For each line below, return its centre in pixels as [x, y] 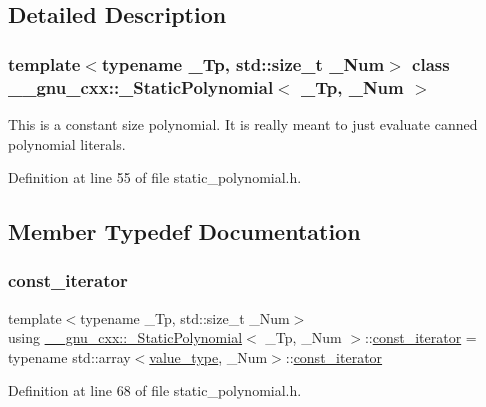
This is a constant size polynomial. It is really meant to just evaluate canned [243, 123]
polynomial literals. [67, 143]
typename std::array [69, 356]
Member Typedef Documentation [184, 231]
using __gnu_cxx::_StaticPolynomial [125, 337]
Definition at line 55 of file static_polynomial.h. [155, 177]
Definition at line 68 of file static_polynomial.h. [155, 390]
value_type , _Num [208, 356]
